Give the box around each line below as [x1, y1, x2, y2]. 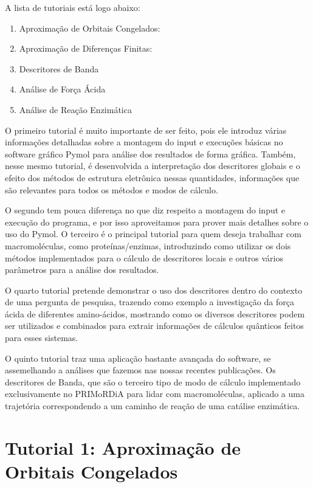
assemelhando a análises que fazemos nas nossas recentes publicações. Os [5, 364, 276, 376]
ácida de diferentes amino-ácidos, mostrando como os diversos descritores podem [5, 307, 305, 320]
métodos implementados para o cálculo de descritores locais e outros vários [5, 251, 284, 264]
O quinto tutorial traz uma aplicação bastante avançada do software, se [5, 351, 271, 364]
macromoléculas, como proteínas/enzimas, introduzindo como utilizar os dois [5, 239, 291, 252]
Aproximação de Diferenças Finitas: [19, 42, 153, 55]
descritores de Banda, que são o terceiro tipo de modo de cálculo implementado [5, 375, 301, 388]
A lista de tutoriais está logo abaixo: [5, 1, 140, 13]
